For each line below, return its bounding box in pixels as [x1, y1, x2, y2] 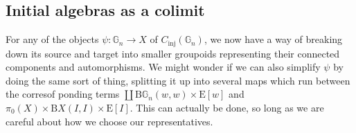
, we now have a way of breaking [204, 32, 343, 46]
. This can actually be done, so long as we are [130, 100, 324, 115]
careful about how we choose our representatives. [6, 114, 213, 128]
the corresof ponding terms [6, 87, 120, 101]
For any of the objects [6, 32, 99, 46]
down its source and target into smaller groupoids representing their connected [6, 46, 340, 60]
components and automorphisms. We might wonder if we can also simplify [6, 60, 321, 74]
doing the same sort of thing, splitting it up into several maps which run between [6, 73, 350, 87]
